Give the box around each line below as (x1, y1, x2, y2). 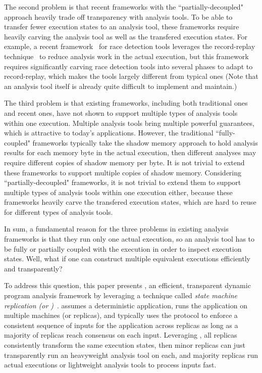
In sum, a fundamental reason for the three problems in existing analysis (4, 223, 229, 234)
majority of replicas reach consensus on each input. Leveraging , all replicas (4, 330, 237, 340)
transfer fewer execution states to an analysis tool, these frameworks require (4, 21, 239, 32)
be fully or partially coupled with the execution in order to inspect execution (4, 243, 242, 254)
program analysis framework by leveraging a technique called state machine (4, 290, 238, 301)
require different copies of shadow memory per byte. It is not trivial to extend (4, 157, 245, 167)
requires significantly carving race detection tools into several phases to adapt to (4, 61, 253, 71)
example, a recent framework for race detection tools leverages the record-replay (4, 41, 255, 52)
